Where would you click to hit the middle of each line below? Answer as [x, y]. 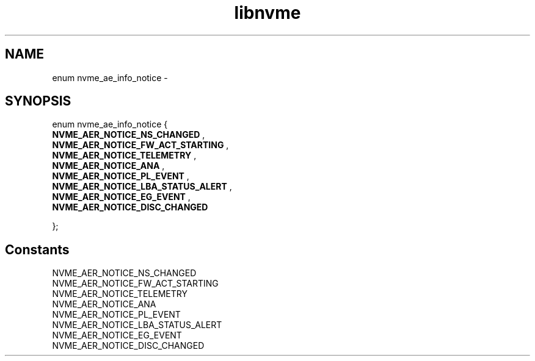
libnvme [267, 13]
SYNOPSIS [38, 101]
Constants [37, 249]
